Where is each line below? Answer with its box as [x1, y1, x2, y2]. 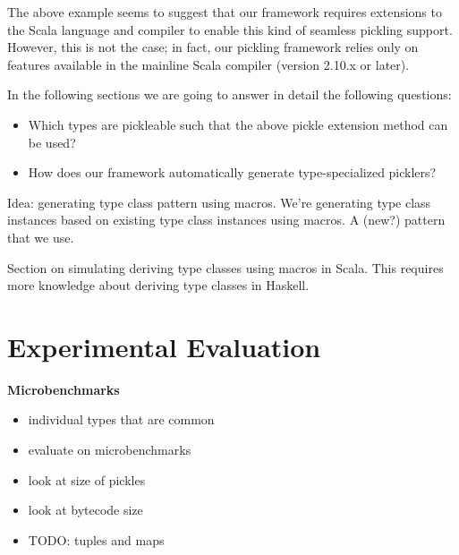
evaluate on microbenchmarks [28, 440, 191, 459]
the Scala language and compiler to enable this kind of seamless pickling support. [7, 20, 453, 38]
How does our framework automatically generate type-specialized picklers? [28, 163, 437, 182]
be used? [28, 132, 76, 151]
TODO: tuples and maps [28, 530, 165, 549]
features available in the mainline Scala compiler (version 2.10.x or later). [7, 55, 410, 73]
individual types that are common [28, 410, 215, 429]
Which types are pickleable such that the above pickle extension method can [28, 115, 448, 133]
